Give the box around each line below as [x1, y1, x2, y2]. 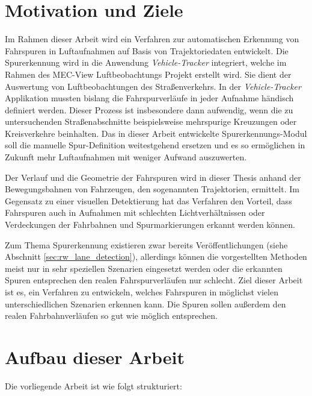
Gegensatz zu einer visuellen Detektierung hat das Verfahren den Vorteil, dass [5, 194, 292, 207]
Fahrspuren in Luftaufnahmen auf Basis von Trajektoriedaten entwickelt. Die [5, 44, 289, 57]
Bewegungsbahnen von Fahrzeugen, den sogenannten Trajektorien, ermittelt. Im [5, 183, 299, 195]
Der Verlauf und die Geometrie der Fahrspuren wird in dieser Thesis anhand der [5, 171, 301, 183]
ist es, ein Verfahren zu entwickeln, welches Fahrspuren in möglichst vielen [5, 286, 278, 298]
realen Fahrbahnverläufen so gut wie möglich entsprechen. [5, 309, 218, 322]
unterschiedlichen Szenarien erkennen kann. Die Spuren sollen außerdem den [5, 297, 286, 310]
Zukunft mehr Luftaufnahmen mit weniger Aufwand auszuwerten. [5, 151, 247, 163]
